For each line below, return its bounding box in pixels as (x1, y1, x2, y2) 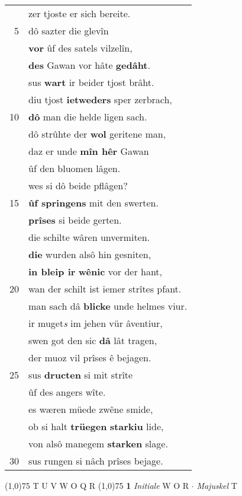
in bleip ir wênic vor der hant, (28, 265, 162, 278)
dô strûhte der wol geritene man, (28, 127, 166, 141)
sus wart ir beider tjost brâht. (28, 75, 154, 89)
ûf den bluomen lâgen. (28, 161, 121, 175)
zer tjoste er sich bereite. (28, 7, 131, 20)
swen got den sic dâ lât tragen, (28, 333, 157, 347)
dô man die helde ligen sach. (28, 110, 147, 123)
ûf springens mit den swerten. (28, 196, 159, 209)
